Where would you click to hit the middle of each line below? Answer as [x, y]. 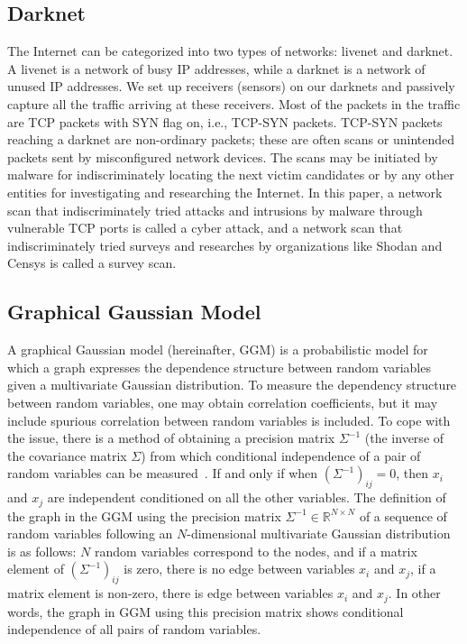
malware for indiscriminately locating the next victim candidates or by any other [231, 175]
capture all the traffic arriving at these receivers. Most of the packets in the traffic [234, 103]
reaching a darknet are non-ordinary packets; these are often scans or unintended [231, 139]
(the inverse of [404, 438]
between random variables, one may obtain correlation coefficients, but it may [223, 402]
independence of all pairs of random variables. [134, 629]
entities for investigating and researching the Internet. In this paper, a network [225, 192]
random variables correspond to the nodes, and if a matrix [256, 551]
